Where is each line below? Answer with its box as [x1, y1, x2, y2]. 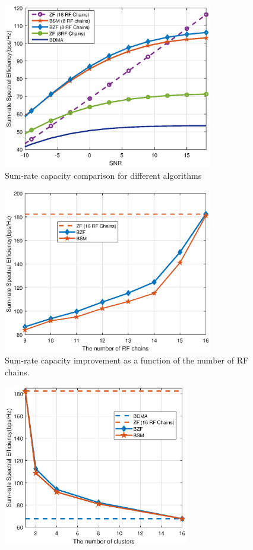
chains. [5, 365, 30, 378]
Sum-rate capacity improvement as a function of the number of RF [5, 354, 249, 366]
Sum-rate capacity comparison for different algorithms [5, 169, 202, 181]
